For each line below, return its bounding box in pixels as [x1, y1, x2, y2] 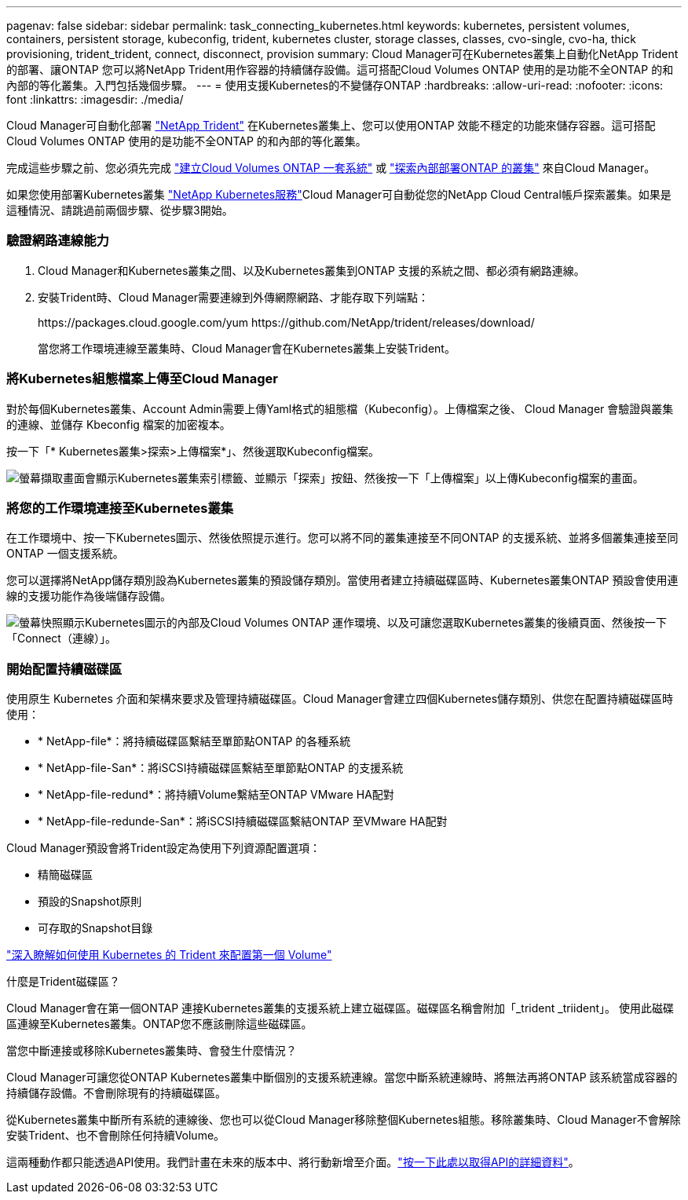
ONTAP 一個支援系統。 [6, 547, 124, 561]
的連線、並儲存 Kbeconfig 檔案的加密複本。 [6, 417, 231, 431]
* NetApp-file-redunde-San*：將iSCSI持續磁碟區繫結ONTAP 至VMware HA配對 [38, 814, 448, 828]
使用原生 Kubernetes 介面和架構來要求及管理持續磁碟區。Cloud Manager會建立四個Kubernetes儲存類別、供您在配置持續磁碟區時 [6, 692, 674, 705]
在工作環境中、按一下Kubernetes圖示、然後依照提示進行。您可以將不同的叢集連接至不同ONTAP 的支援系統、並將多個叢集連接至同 [6, 531, 679, 545]
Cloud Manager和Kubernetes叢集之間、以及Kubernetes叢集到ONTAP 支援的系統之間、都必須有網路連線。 [38, 263, 585, 277]
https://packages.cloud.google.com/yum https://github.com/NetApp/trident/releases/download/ [38, 315, 535, 329]
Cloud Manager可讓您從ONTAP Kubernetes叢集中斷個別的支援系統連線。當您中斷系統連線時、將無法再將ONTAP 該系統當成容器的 [6, 1070, 678, 1084]
